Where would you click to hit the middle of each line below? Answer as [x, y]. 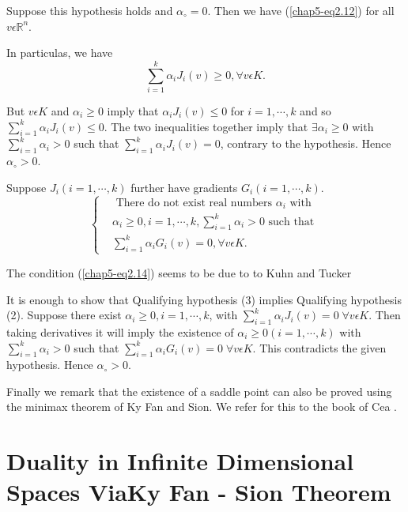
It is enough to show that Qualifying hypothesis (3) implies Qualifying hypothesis [204, 299]
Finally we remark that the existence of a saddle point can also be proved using [199, 391]
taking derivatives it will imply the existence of [120, 331]
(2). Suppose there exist [64, 315]
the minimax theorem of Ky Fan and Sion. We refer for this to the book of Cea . [202, 407]
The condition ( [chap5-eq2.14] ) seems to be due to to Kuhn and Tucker [179, 272]
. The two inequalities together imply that [206, 126]
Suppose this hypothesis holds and [90, 10]
